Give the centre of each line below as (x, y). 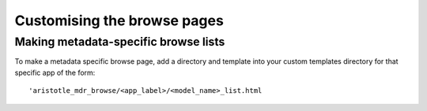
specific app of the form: (55, 72)
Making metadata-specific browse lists (120, 42)
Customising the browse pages (119, 20)
